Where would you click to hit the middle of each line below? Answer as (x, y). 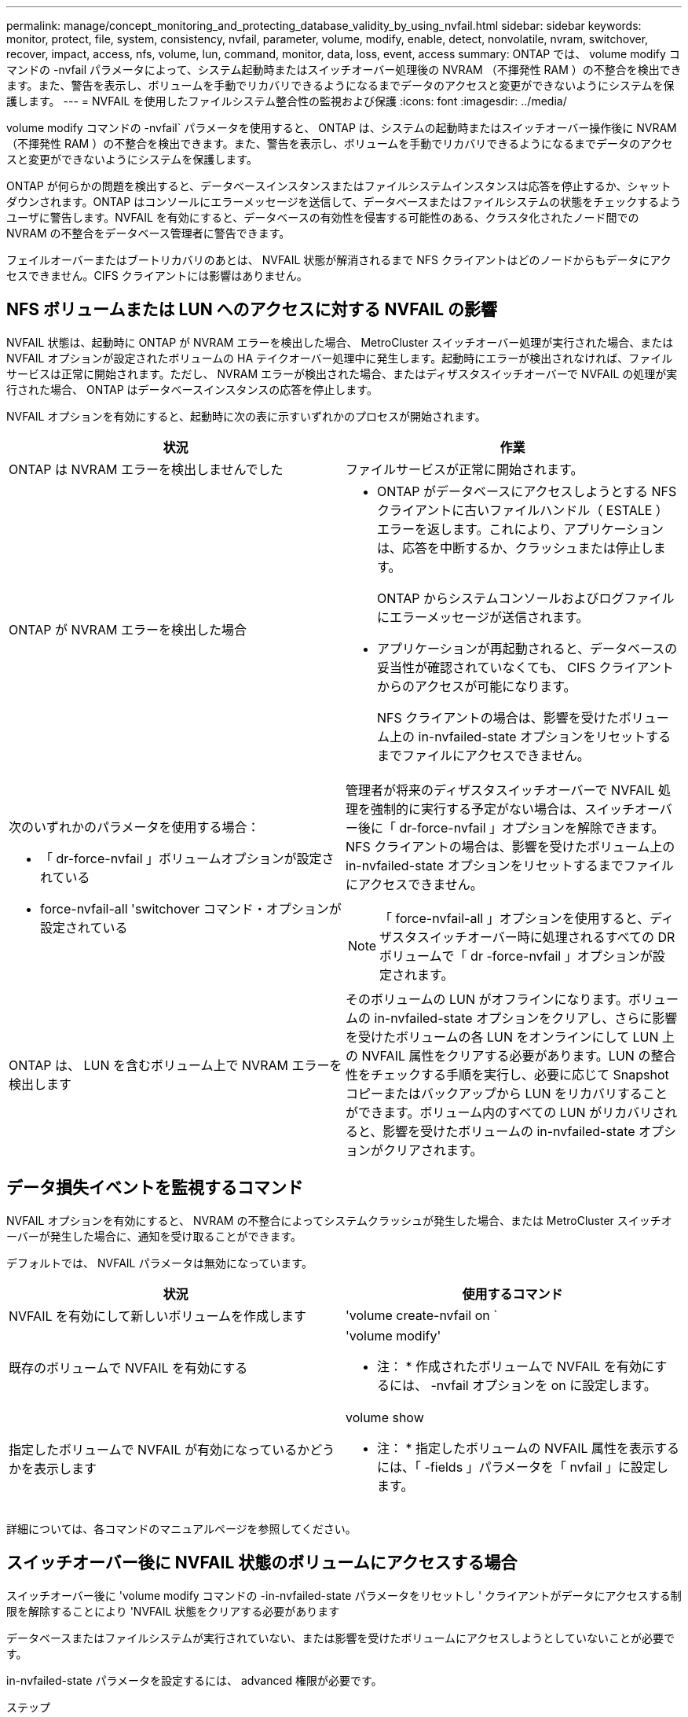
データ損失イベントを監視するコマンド (155, 1188)
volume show (385, 1417)
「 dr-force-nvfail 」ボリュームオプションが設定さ (187, 858)
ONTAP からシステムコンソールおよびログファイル (526, 598)
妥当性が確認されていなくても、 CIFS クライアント (525, 667)
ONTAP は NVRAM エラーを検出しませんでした (146, 469)
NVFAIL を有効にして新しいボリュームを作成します (158, 1316)
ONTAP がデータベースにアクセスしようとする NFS (527, 491)
